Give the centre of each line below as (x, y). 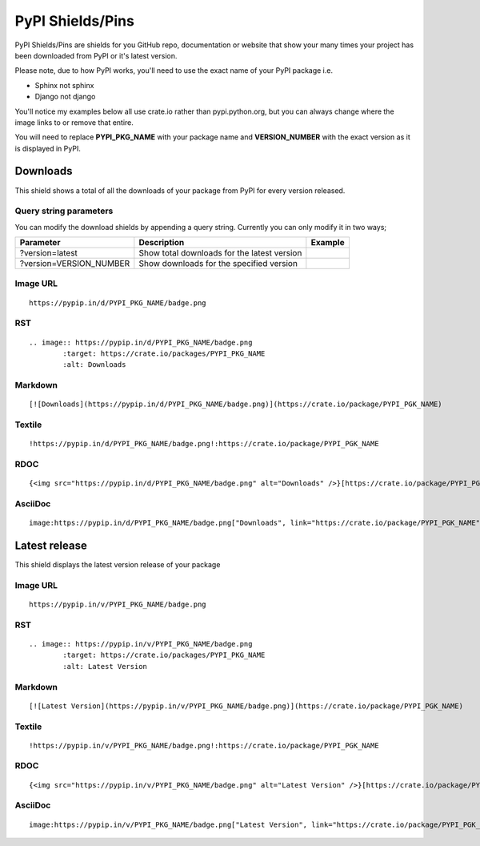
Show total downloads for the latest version (220, 253)
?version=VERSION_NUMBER (75, 264)
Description (162, 243)
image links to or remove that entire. (74, 122)
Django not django (65, 97)
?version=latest (48, 253)
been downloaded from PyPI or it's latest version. (96, 55)
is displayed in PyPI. (48, 148)
